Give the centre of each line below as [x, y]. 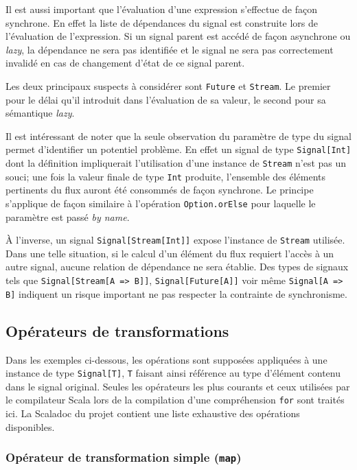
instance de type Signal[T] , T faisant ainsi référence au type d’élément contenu [173, 373]
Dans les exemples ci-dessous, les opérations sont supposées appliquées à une [166, 359]
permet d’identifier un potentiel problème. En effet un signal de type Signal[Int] [178, 149]
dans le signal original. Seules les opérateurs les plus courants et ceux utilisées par [178, 386]
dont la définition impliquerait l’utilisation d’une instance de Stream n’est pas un [176, 163]
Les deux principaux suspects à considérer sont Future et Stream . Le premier [168, 85]
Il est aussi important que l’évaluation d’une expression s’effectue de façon [161, 9]
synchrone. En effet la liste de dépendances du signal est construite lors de [162, 22]
